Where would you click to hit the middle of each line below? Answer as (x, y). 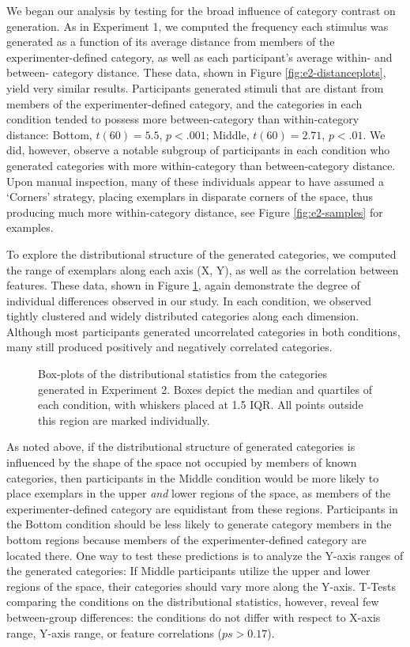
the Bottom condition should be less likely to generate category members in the (199, 524)
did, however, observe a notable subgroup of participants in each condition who (198, 150)
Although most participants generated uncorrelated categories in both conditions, (203, 331)
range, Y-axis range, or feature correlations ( (114, 632)
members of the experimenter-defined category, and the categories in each (184, 103)
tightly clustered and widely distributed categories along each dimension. (183, 316)
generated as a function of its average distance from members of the (171, 42)
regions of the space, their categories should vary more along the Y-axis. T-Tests (201, 586)
